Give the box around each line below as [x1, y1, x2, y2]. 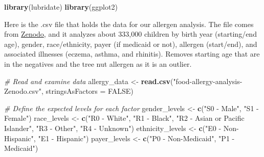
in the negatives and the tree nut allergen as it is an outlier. [4, 58, 192, 69]
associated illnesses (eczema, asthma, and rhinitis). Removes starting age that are [4, 48, 260, 59]
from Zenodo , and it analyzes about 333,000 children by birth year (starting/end [4, 29, 257, 39]
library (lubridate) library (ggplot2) [4, 2, 118, 12]
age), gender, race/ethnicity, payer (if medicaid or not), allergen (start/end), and [4, 38, 257, 49]
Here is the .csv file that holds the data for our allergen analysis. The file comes [4, 18, 254, 29]
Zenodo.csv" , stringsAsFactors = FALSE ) [4, 86, 134, 96]
